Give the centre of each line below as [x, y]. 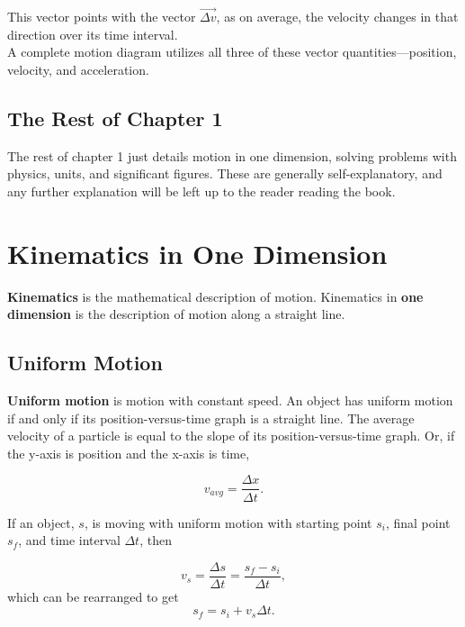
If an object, [41, 522]
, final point [418, 522]
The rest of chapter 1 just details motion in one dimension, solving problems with [232, 155]
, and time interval [69, 540]
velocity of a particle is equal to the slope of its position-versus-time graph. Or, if [231, 436]
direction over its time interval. [93, 34]
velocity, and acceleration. [78, 69]
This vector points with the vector [102, 17]
